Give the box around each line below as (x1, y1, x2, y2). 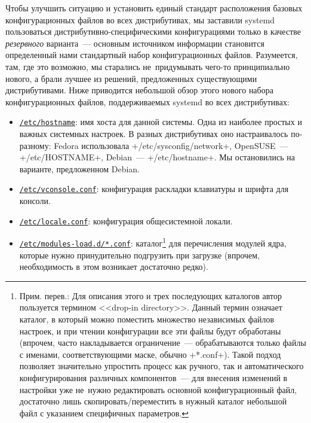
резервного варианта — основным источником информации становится (5, 36, 264, 49)
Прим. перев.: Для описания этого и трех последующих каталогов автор (19, 289, 282, 302)
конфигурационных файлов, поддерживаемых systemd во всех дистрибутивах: (5, 95, 290, 108)
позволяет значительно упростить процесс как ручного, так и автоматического (19, 360, 304, 372)
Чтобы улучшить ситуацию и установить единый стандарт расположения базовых (5, 2, 303, 14)
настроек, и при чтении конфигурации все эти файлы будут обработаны (19, 324, 281, 337)
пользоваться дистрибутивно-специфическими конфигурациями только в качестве (5, 25, 301, 38)
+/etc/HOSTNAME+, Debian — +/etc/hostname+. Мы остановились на (19, 151, 295, 163)
